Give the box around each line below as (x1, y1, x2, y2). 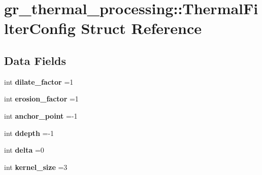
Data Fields (4, 52, 67, 68)
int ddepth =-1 (4, 127, 54, 138)
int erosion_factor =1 (4, 93, 79, 104)
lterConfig (4, 18, 76, 39)
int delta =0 (4, 145, 44, 155)
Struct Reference (81, 18, 202, 39)
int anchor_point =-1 (4, 110, 78, 121)
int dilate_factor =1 (4, 76, 74, 87)
